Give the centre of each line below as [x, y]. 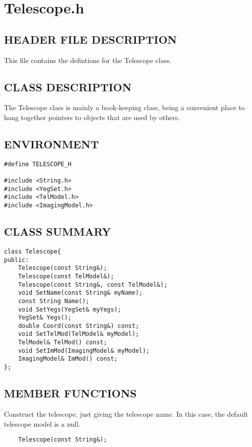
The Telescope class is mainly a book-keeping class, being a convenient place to [125, 107]
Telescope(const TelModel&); [66, 276]
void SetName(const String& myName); [80, 293]
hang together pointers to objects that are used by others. [92, 117]
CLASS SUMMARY [58, 231]
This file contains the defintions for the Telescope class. [88, 60]
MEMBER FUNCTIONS [70, 393]
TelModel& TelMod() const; [63, 343]
